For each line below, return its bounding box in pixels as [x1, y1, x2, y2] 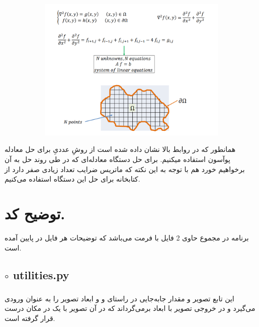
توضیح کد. [5, 203, 65, 224]
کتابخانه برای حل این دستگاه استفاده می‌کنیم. [5, 174, 140, 184]
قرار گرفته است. [5, 313, 55, 323]
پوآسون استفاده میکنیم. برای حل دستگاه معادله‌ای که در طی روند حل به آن [5, 154, 230, 165]
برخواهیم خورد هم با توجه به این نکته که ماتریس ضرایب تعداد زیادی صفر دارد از [5, 163, 245, 174]
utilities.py [13, 267, 69, 282]
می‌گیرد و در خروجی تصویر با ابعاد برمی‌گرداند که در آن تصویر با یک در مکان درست [5, 303, 255, 313]
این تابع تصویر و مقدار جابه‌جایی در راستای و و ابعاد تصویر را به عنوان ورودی [5, 293, 234, 303]
